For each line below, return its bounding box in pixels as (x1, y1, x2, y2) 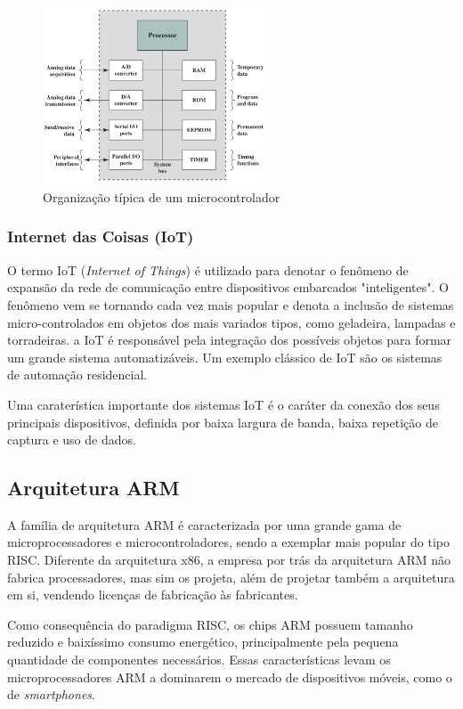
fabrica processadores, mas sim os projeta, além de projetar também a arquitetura (7, 567, 455, 586)
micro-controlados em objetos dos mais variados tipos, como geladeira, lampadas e (7, 313, 456, 331)
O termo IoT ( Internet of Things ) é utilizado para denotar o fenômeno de (7, 260, 409, 279)
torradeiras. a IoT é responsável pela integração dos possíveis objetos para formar (7, 330, 452, 349)
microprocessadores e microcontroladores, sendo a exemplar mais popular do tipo (7, 533, 450, 551)
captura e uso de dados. (7, 430, 136, 449)
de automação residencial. (7, 365, 148, 384)
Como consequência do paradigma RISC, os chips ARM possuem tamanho (7, 615, 413, 633)
